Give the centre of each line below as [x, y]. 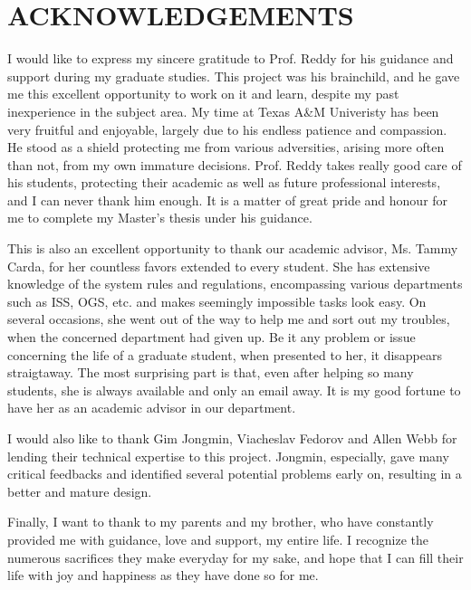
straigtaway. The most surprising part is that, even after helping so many [211, 372]
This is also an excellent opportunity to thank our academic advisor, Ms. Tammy [233, 248]
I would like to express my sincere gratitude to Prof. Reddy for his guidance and [231, 58]
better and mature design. [80, 491]
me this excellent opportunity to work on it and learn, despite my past [203, 94]
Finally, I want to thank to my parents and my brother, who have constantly [221, 522]
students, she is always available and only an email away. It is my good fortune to [234, 390]
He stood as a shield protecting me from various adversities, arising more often [226, 147]
